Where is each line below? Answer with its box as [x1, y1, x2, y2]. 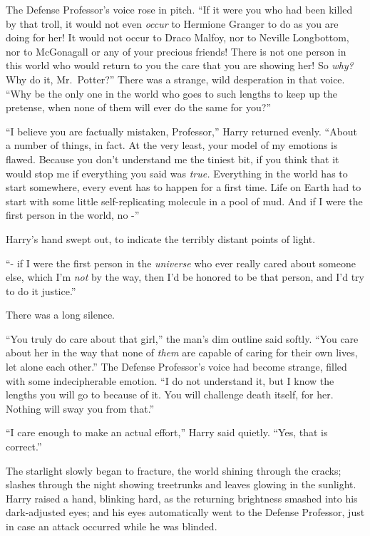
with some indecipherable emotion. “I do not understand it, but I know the [6, 373, 334, 388]
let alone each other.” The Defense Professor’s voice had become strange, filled [6, 359, 347, 374]
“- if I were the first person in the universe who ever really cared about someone [6, 255, 356, 270]
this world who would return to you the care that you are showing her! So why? [6, 58, 354, 73]
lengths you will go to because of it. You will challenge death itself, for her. [6, 387, 334, 402]
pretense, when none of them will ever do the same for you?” [6, 100, 272, 115]
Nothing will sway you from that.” [6, 401, 155, 416]
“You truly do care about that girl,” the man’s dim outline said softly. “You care [6, 331, 359, 346]
